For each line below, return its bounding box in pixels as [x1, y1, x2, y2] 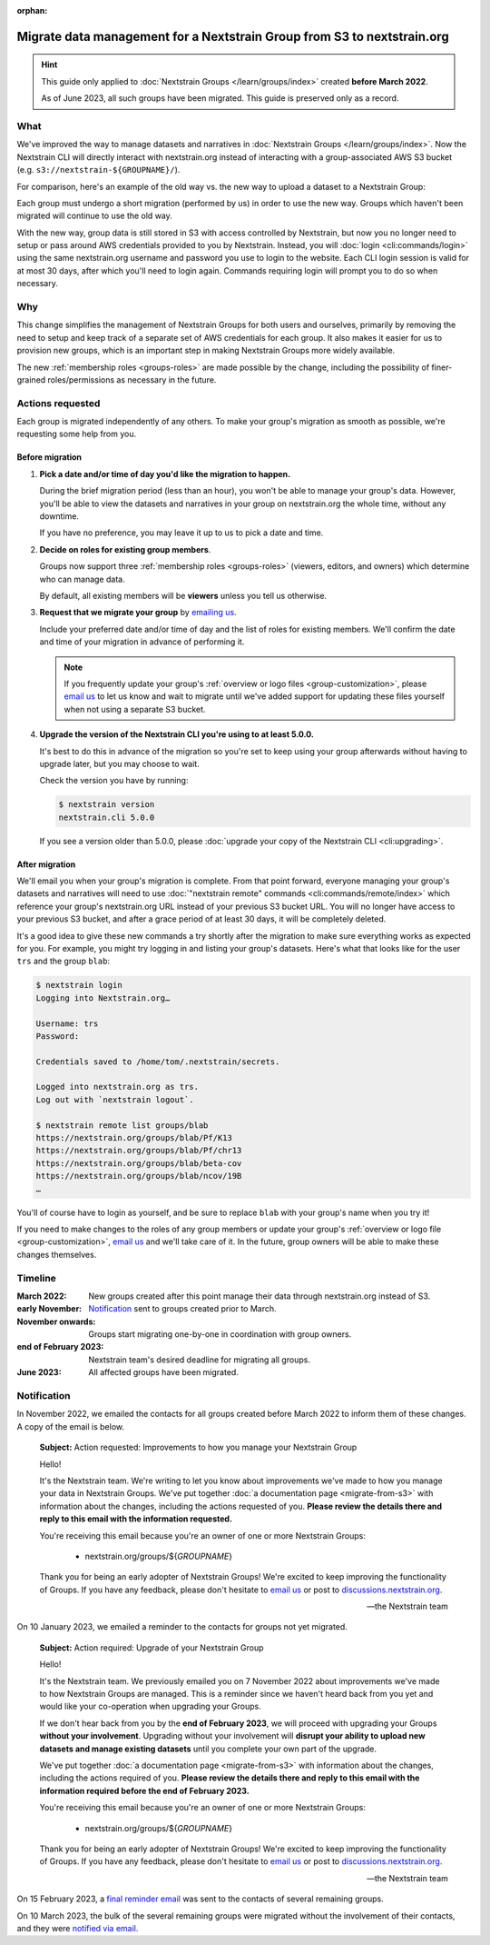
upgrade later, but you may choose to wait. [39, 758, 200, 769]
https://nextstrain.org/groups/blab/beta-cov [35, 1158, 242, 1168]
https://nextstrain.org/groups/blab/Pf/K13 [35, 1132, 233, 1143]
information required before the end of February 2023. [39, 1785, 250, 1796]
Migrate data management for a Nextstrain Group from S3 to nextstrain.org [16, 28, 449, 45]
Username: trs [35, 1018, 99, 1029]
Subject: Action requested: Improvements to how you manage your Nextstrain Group [39, 1441, 358, 1453]
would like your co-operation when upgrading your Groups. [39, 1701, 262, 1712]
